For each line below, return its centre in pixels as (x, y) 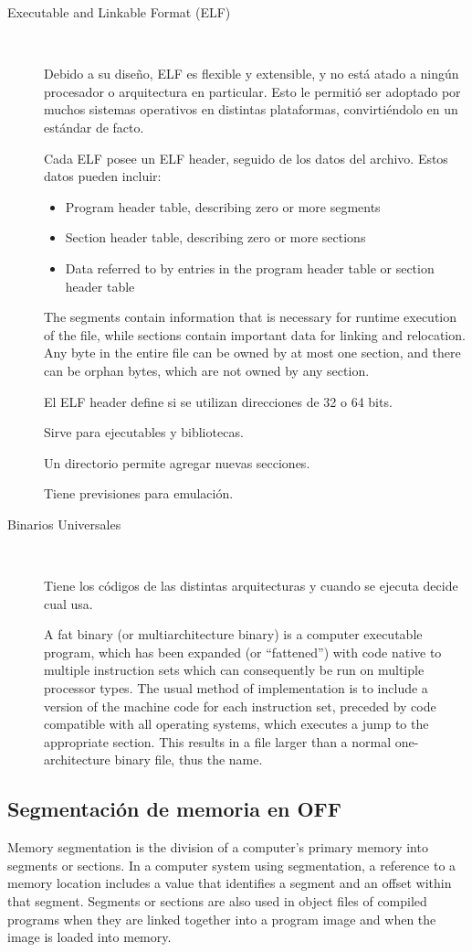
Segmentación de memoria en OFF (175, 809)
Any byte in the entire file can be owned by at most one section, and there (252, 353)
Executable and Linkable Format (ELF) (119, 12)
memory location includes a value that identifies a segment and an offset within (230, 883)
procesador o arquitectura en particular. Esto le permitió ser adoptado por (252, 91)
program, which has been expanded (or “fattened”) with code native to (243, 652)
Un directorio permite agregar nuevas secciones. (177, 462)
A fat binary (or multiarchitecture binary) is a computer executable (233, 634)
